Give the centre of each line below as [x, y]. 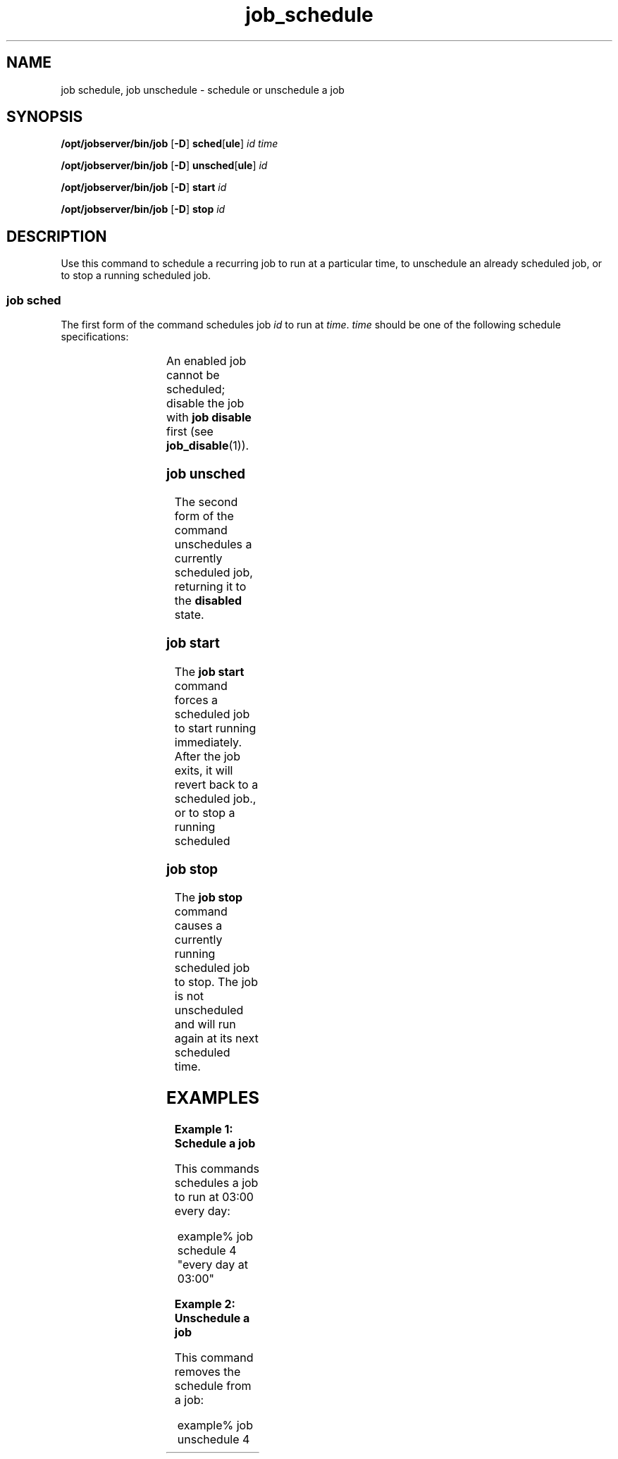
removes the [208, 1372]
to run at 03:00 [214, 1197]
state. [189, 615]
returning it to [210, 587]
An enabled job [206, 361]
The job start [209, 671]
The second [206, 502]
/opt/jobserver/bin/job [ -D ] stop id [143, 209]
